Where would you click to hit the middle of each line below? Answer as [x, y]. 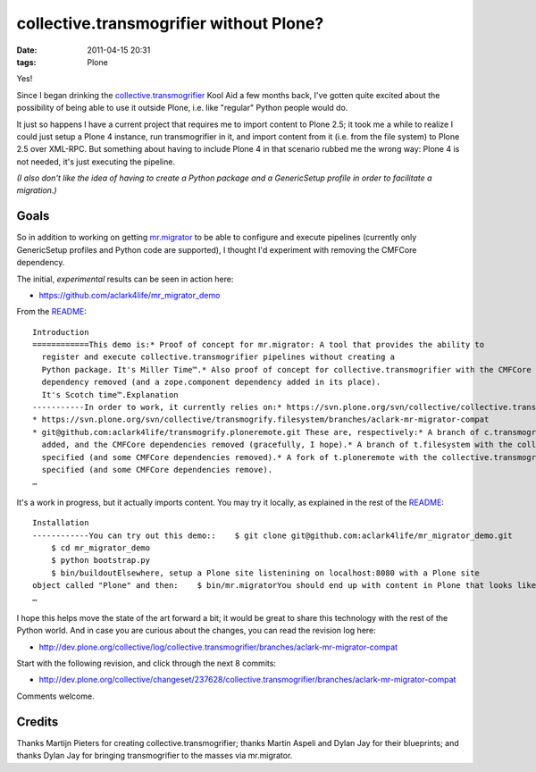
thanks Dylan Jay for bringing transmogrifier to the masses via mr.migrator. [155, 756]
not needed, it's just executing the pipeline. [96, 162]
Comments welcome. [55, 696]
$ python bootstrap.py [100, 560]
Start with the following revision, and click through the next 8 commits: [147, 663]
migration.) [37, 190]
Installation [61, 523]
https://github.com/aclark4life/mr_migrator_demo [130, 295]
